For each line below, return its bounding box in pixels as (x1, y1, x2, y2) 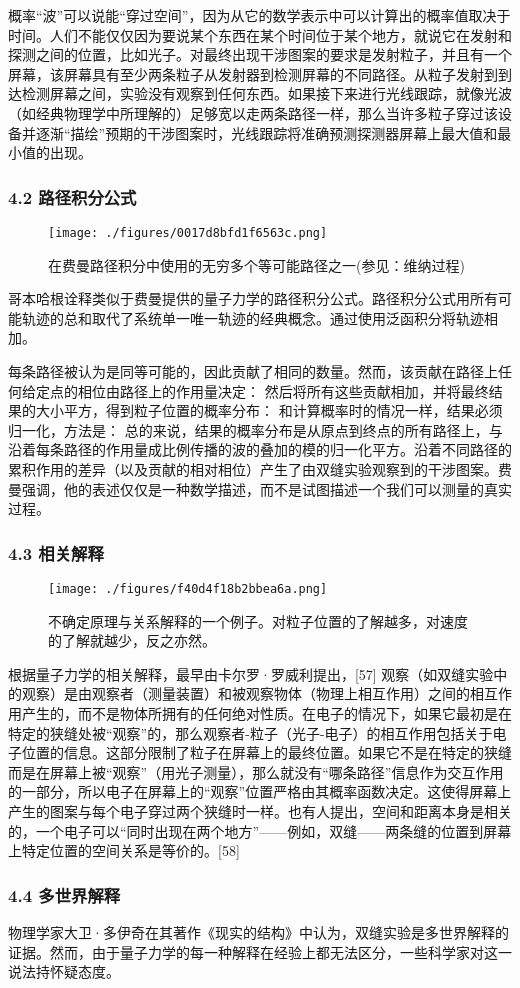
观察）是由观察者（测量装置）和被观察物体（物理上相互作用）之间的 (21, 683, 470, 704)
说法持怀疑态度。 (8, 961, 120, 982)
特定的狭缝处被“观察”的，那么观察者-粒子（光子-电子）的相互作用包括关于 (8, 722, 493, 743)
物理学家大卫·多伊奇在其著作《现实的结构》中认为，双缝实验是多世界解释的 (8, 921, 509, 942)
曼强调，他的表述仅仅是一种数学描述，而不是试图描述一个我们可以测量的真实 (8, 478, 512, 499)
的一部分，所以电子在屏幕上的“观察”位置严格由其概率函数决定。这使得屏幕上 (8, 781, 512, 802)
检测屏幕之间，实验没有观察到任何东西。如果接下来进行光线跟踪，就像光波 (21, 83, 512, 104)
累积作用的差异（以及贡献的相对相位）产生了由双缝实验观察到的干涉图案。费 (8, 458, 512, 479)
